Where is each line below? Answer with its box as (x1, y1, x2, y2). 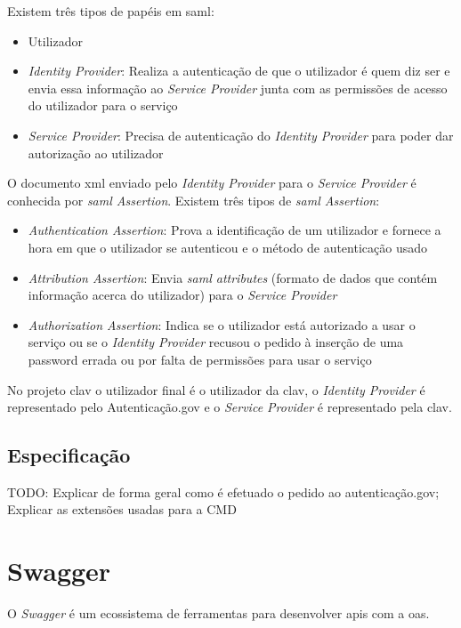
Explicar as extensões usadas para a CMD (7, 500, 237, 519)
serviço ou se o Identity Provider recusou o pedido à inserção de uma (28, 333, 404, 351)
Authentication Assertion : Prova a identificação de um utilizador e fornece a (28, 221, 441, 239)
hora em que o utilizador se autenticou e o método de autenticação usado (28, 238, 427, 256)
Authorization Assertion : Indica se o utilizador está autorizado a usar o (28, 315, 416, 334)
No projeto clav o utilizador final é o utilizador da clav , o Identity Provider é (7, 380, 425, 399)
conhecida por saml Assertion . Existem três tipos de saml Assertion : (7, 190, 380, 209)
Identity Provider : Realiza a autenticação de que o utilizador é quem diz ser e (28, 61, 450, 80)
